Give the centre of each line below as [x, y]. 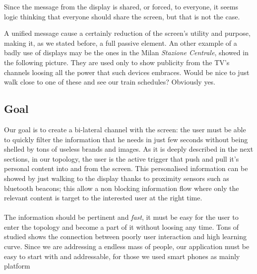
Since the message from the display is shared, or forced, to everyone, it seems [121, 6]
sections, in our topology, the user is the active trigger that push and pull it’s [122, 158]
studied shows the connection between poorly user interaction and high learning [125, 236]
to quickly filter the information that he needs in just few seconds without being [126, 139]
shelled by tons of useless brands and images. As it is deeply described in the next [129, 149]
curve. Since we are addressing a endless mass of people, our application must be [127, 246]
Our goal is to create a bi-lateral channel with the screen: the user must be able [125, 129]
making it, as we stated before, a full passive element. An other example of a [121, 43]
